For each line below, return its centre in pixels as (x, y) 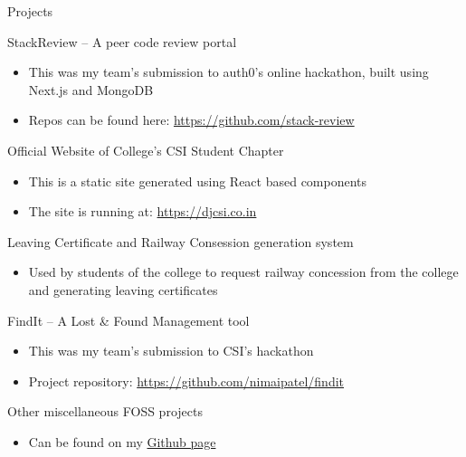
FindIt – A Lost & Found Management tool (128, 320)
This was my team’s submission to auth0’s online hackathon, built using (228, 72)
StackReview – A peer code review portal (122, 41)
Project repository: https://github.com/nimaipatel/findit (186, 381)
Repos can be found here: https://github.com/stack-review (191, 120)
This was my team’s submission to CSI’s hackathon (171, 351)
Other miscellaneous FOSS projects (105, 411)
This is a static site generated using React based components (198, 181)
